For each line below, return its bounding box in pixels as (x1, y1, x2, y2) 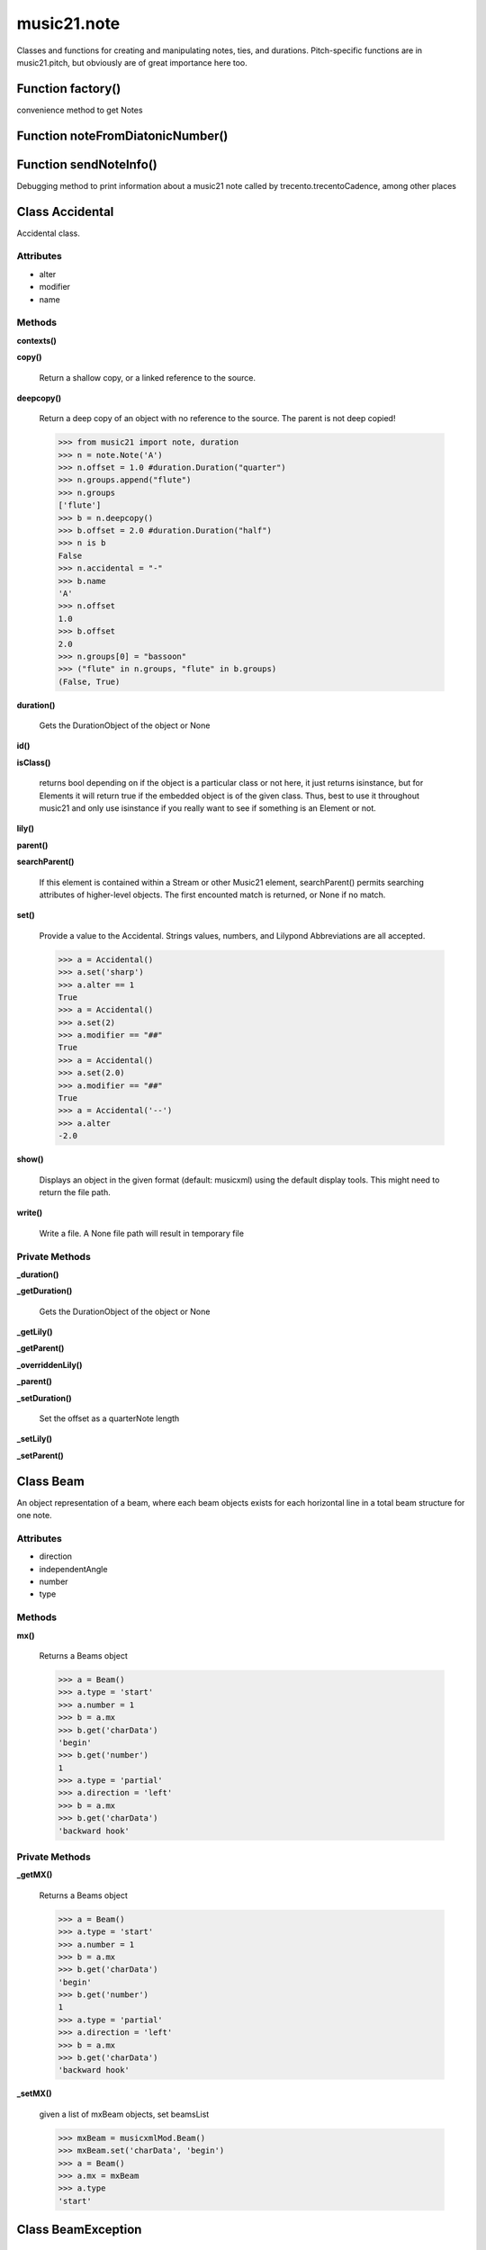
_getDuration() (16, 1285, 73, 1296)
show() (16, 1154, 44, 1165)
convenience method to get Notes (16, 104, 143, 115)
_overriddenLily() (16, 1359, 83, 1370)
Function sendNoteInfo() (16, 157, 157, 172)
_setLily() (16, 1434, 53, 1444)
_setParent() (16, 1450, 65, 1461)
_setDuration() (16, 1392, 72, 1403)
